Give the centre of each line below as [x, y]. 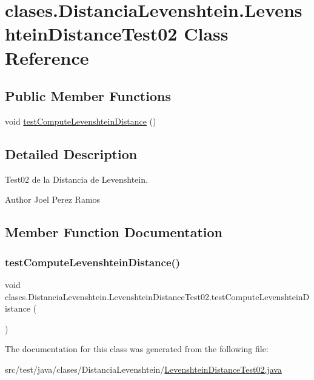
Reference [47, 57]
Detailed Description [71, 153]
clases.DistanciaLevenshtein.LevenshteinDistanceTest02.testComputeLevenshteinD [157, 296]
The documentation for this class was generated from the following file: [137, 349]
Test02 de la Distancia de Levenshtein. [76, 179]
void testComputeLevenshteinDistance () [81, 121]
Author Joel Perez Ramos [53, 199]
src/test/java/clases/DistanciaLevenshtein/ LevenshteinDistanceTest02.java [143, 369]
